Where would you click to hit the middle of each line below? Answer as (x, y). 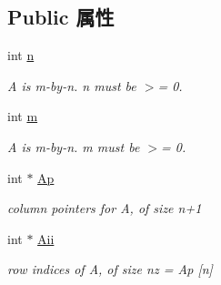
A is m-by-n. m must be (74, 146)
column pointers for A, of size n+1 (105, 208)
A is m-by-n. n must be (72, 85)
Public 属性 (61, 17)
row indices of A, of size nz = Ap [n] (110, 269)
